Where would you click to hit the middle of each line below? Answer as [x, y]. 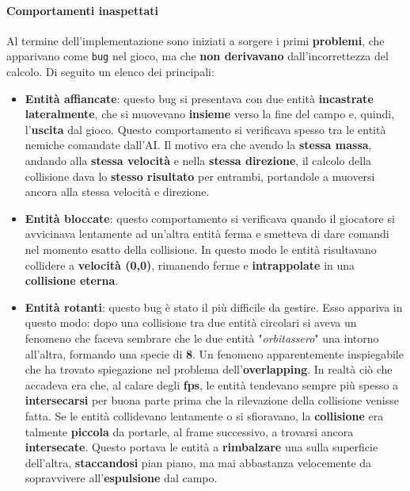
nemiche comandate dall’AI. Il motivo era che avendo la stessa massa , [198, 145]
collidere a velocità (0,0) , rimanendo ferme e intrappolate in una [190, 265]
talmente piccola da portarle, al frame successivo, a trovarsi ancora [189, 431]
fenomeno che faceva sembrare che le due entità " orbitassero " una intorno [202, 338]
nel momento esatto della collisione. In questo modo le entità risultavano [201, 249]
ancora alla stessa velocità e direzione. [117, 192]
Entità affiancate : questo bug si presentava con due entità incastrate [199, 98]
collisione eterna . [72, 280]
